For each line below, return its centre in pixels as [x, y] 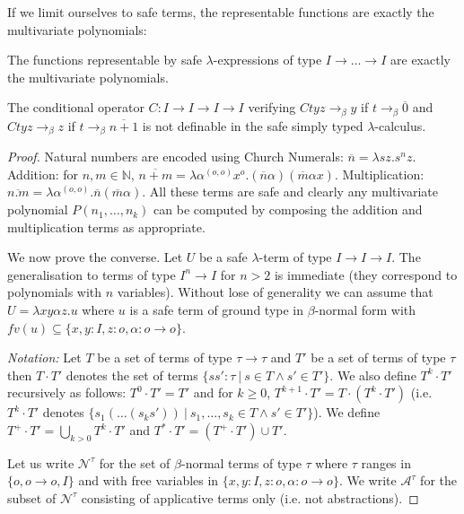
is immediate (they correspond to [366, 274]
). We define [347, 412]
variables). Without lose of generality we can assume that [275, 292]
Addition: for [43, 174]
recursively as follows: [67, 392]
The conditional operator [76, 107]
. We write [368, 480]
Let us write [41, 462]
